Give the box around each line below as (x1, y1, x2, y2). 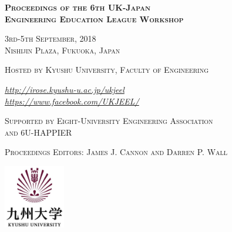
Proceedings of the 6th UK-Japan (5, 1, 150, 13)
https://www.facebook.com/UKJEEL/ (5, 95, 139, 107)
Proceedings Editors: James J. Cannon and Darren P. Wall (5, 146, 228, 158)
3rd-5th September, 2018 (5, 32, 96, 45)
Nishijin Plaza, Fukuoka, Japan (5, 43, 120, 56)
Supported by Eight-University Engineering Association (5, 115, 213, 127)
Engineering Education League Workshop (5, 12, 184, 25)
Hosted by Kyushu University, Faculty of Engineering (5, 63, 209, 76)
